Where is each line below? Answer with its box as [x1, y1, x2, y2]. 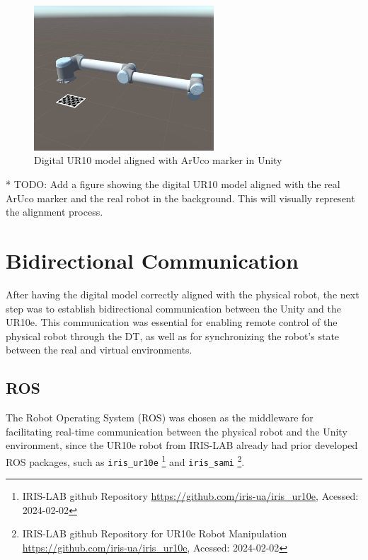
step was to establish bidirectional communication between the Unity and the [6, 301, 341, 315]
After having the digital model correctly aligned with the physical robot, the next [6, 286, 360, 301]
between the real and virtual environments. [6, 342, 192, 357]
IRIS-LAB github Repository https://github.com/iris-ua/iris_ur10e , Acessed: [22, 489, 359, 503]
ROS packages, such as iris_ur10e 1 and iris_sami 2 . [6, 452, 245, 469]
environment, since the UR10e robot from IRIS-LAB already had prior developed [6, 438, 358, 453]
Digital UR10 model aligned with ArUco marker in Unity [34, 153, 282, 168]
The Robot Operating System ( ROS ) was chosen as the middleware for [6, 410, 314, 425]
